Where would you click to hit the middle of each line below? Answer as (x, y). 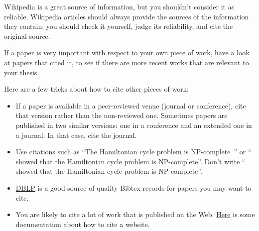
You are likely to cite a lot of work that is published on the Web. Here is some (135, 214)
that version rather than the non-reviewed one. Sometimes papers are (122, 115)
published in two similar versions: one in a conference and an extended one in (134, 125)
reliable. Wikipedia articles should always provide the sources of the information (127, 16)
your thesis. (22, 72)
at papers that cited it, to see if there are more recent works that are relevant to (127, 62)
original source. (27, 36)
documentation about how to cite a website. (83, 224)
